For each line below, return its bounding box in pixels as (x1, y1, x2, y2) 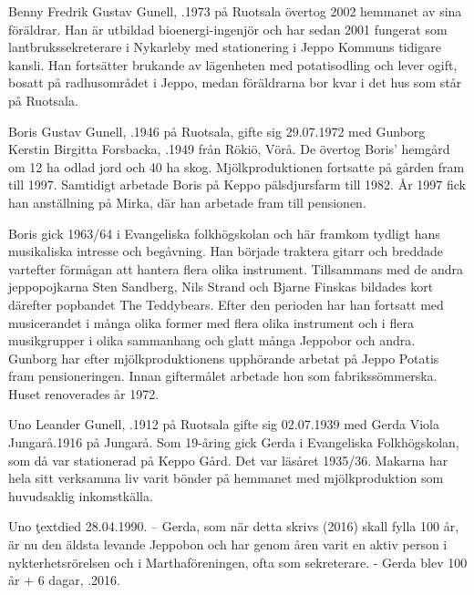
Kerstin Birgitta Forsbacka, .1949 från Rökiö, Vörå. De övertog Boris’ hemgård (8, 139, 450, 159)
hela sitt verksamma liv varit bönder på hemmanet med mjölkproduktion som (8, 468, 444, 487)
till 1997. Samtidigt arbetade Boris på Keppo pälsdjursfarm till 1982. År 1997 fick (8, 175, 466, 194)
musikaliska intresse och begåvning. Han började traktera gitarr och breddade (8, 241, 444, 261)
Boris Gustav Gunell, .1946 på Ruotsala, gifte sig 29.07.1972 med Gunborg (8, 121, 426, 140)
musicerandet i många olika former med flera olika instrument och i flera (8, 313, 414, 332)
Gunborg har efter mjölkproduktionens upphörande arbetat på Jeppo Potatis (8, 348, 439, 367)
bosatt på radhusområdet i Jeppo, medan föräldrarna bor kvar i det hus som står (8, 73, 462, 92)
